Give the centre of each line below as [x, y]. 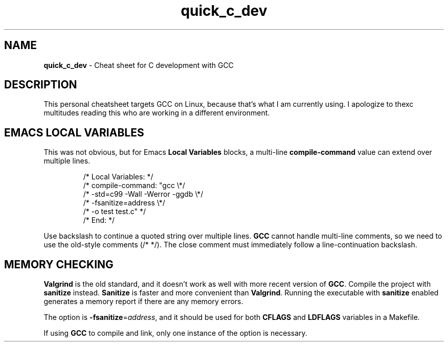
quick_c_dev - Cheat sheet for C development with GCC [139, 65]
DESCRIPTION [41, 85]
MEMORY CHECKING [59, 264]
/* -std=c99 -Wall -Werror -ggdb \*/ [143, 194]
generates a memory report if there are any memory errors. [143, 302]
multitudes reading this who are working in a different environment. [157, 113]
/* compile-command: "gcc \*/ [134, 186]
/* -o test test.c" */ [114, 212]
